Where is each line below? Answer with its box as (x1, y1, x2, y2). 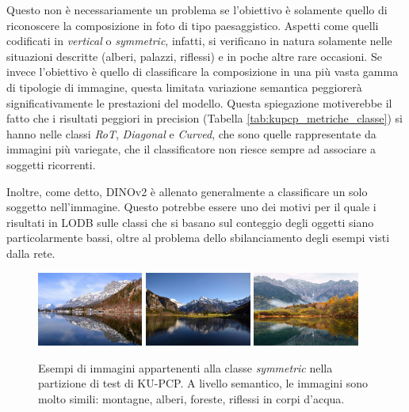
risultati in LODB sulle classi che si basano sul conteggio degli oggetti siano (6, 214, 374, 230)
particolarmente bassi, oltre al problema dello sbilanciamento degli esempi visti (6, 229, 390, 246)
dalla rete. (6, 244, 55, 261)
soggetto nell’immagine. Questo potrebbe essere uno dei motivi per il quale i (6, 198, 377, 215)
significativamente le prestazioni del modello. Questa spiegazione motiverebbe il (6, 94, 392, 111)
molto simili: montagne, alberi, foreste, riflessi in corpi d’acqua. (38, 390, 345, 406)
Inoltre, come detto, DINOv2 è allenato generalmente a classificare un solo (6, 183, 368, 199)
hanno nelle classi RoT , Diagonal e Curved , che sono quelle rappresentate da (6, 125, 377, 142)
